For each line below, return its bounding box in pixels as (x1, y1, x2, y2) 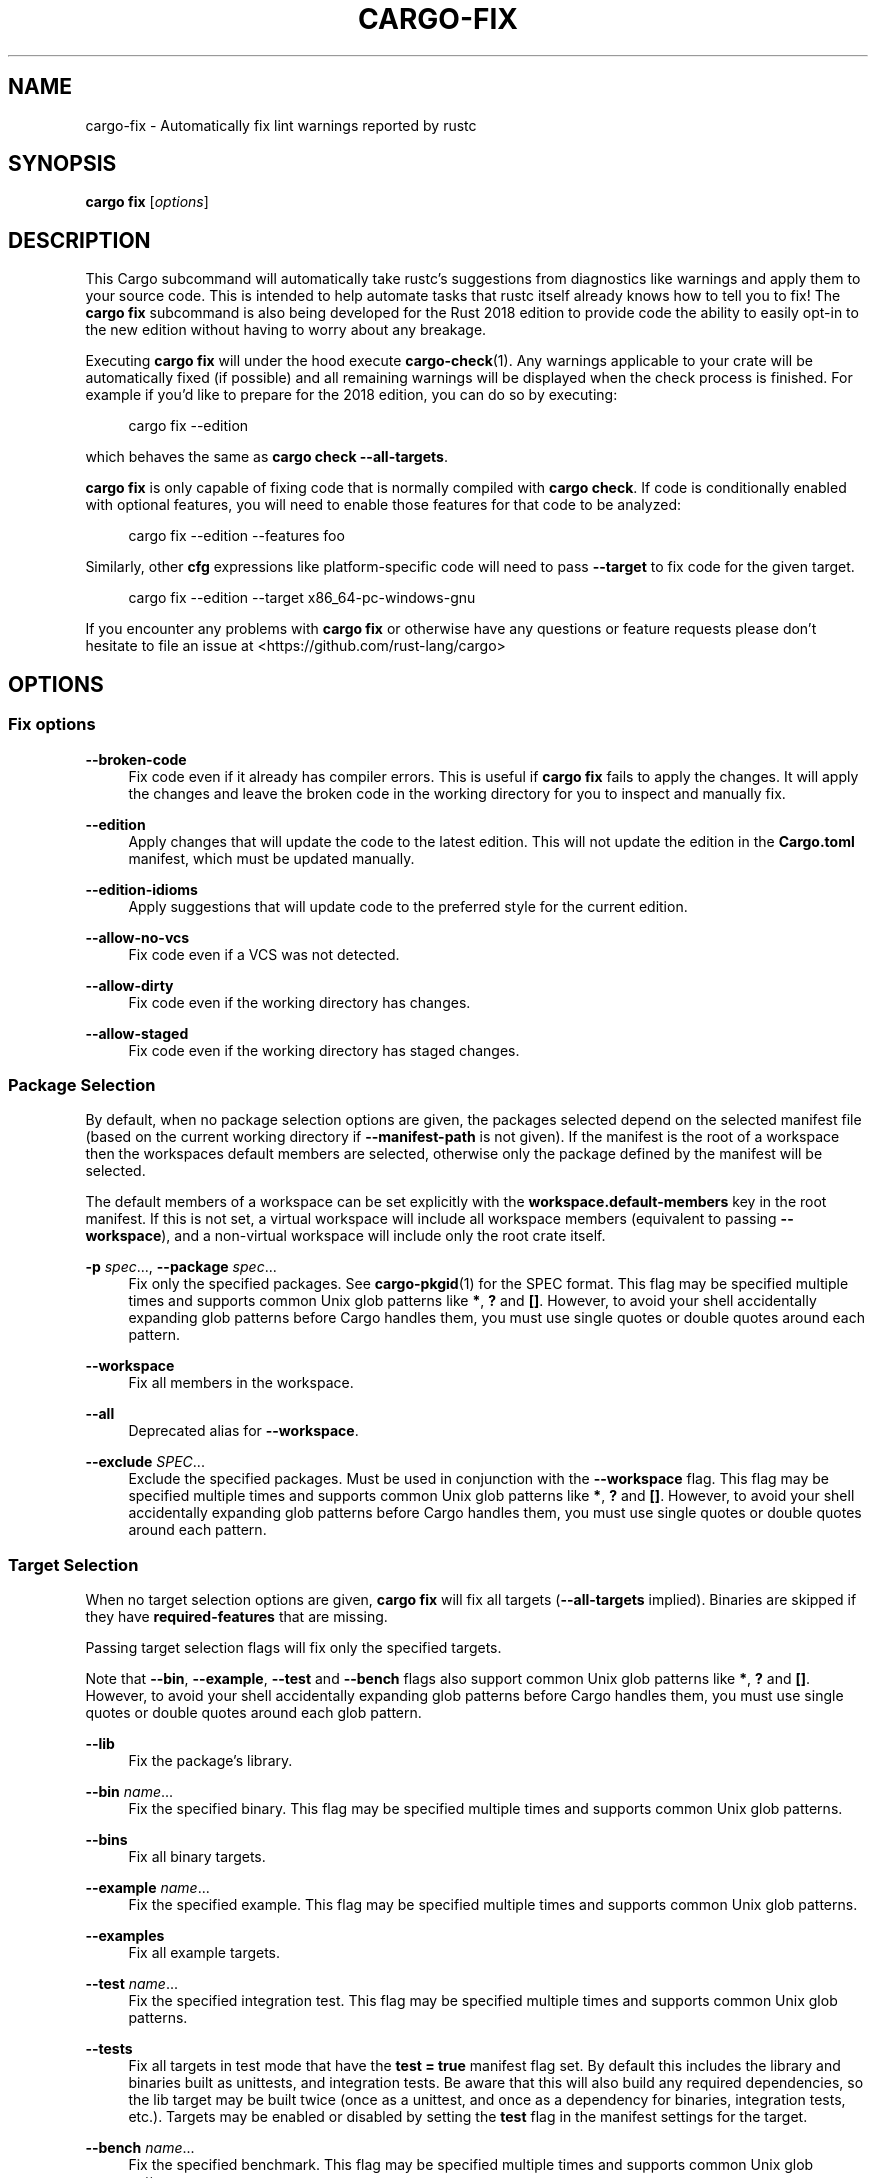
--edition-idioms (85, 880, 198, 898)
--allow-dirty (85, 976, 174, 994)
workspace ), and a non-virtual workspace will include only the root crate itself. (85, 1227, 606, 1245)
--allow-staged (85, 1024, 189, 1042)
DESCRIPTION (8, 227, 151, 253)
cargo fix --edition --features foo (128, 527, 345, 545)
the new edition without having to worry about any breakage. (85, 321, 487, 339)
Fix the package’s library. (128, 1752, 293, 1769)
